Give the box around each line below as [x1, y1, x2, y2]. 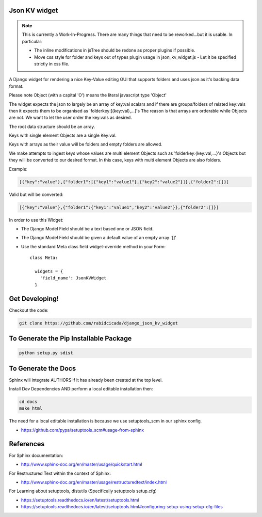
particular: [22, 38, 43, 44]
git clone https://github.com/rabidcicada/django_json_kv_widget [19, 320, 178, 326]
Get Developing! [9, 294, 59, 303]
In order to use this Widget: [9, 217, 64, 223]
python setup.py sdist [19, 350, 73, 356]
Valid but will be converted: [9, 192, 64, 197]
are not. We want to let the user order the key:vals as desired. [9, 114, 132, 121]
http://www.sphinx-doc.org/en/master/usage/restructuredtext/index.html [21, 479, 167, 485]
